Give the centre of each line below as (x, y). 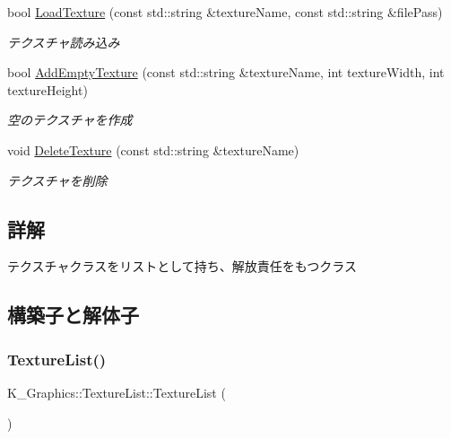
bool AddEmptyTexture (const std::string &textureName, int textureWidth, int (226, 72)
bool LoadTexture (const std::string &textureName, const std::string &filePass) (225, 12)
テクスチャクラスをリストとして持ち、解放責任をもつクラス (182, 266)
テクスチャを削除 (57, 180)
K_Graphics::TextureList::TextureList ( (117, 392)
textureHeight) (48, 89)
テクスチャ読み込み (64, 42)
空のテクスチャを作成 (70, 120)
